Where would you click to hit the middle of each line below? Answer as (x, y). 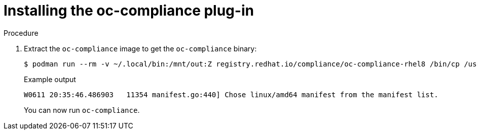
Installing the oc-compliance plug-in (129, 11)
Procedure (21, 33)
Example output (50, 79)
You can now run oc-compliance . (82, 110)
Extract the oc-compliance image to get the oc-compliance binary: (140, 48)
